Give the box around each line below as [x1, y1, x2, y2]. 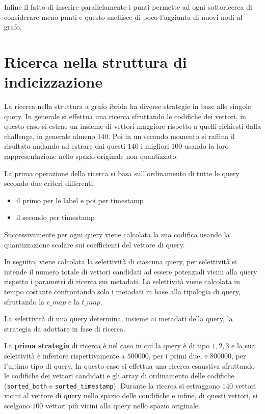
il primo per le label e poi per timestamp [16, 195, 144, 205]
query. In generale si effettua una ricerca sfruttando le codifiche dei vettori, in [4, 111, 246, 121]
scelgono [4, 400, 30, 410]
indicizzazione [4, 71, 103, 92]
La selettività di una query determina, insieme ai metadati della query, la [4, 313, 233, 324]
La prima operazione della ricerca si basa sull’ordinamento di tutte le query [4, 168, 240, 178]
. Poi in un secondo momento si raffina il [108, 130, 235, 141]
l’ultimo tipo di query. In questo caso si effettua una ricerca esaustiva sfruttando [4, 360, 255, 371]
